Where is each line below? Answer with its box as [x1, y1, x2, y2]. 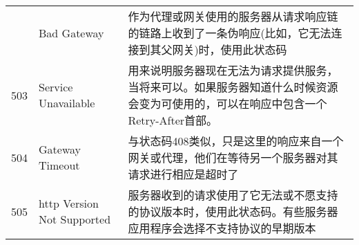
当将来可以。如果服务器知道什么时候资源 [128, 79, 338, 95]
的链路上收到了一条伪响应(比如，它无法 [128, 25, 331, 41]
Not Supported [39, 211, 111, 227]
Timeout [39, 157, 80, 173]
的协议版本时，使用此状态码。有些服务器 [128, 203, 338, 219]
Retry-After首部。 [128, 112, 218, 128]
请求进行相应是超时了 [128, 166, 239, 182]
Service [39, 79, 73, 95]
